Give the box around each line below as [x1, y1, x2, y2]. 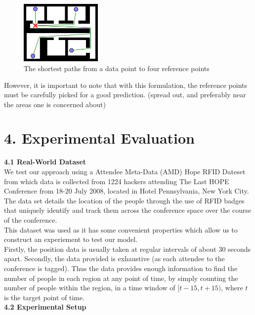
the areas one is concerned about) [4, 99, 106, 109]
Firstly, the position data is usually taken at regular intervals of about [4, 243, 216, 254]
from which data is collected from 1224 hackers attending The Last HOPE [4, 176, 229, 186]
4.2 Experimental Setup [4, 302, 86, 312]
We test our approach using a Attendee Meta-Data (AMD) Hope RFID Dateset [4, 166, 246, 176]
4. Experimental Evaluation [4, 128, 195, 148]
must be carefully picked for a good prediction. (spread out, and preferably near [4, 89, 246, 100]
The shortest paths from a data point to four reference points [24, 63, 210, 73]
